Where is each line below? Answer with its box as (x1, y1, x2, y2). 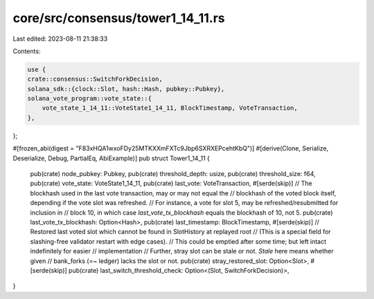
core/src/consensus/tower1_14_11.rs (12, 10, 225, 26)
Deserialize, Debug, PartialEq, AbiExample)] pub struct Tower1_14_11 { (12, 154, 211, 162)
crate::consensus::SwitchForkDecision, (27, 75, 163, 83)
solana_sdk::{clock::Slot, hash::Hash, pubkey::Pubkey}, (27, 85, 225, 93)
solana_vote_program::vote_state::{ (27, 95, 152, 103)
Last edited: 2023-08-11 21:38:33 (12, 35, 108, 43)
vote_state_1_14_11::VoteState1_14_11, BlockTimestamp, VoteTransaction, (42, 104, 298, 112)
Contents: (12, 47, 41, 55)
